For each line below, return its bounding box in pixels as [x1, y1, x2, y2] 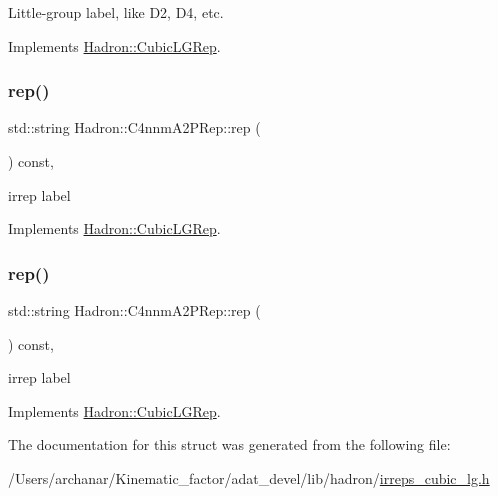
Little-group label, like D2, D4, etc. [8, 2, 224, 22]
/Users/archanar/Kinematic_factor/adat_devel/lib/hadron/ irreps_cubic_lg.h [8, 467, 490, 488]
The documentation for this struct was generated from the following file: [8, 434, 451, 455]
